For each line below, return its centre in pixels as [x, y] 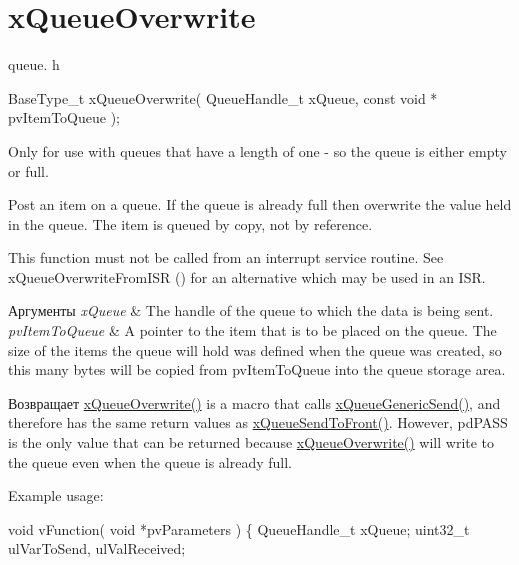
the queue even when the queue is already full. [150, 461]
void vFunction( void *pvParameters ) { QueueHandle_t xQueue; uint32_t [239, 528]
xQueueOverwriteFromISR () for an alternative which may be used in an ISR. [247, 276]
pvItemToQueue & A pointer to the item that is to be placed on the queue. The [252, 330]
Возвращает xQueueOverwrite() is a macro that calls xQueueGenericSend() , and [254, 402]
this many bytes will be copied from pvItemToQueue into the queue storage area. [257, 369]
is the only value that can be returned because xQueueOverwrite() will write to [251, 442]
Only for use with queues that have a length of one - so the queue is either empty [257, 150]
